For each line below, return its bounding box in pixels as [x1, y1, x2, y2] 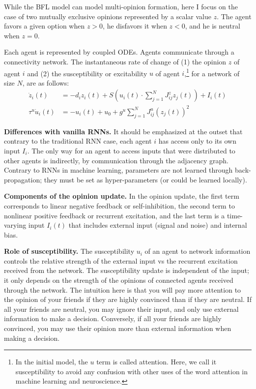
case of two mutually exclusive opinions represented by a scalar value [4, 11, 212, 21]
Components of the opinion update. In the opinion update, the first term [4, 191, 239, 201]
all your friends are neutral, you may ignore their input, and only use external [4, 303, 239, 314]
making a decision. [4, 332, 60, 343]
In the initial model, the [15, 357, 88, 367]
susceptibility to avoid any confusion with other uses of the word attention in [15, 366, 248, 376]
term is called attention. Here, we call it [96, 357, 217, 367]
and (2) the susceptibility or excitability [27, 68, 147, 78]
